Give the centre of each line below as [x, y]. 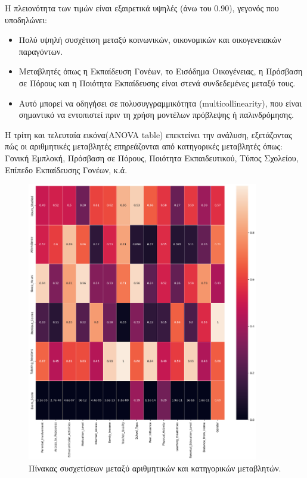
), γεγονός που [254, 8]
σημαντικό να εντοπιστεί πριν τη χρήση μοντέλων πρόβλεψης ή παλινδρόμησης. [156, 115]
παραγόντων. [41, 51]
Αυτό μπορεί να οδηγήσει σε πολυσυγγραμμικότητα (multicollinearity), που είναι [160, 103]
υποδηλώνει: [26, 19]
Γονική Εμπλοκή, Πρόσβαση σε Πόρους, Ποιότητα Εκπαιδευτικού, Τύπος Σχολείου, [152, 157]
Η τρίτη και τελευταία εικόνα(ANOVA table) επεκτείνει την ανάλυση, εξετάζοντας [148, 134]
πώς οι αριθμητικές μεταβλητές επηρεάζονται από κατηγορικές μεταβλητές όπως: [144, 146]
